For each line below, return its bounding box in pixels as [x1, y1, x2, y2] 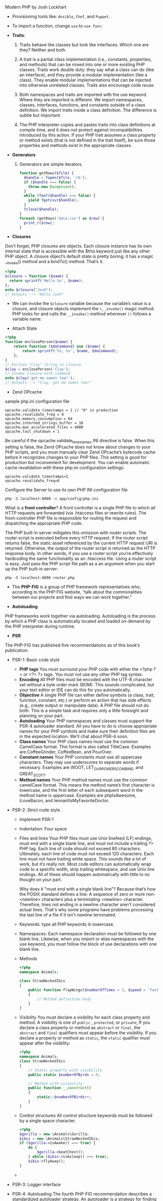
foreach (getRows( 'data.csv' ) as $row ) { [19, 216, 104, 221]
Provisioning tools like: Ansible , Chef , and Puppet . [12, 14, 110, 19]
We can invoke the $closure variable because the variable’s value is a [12, 301, 151, 306]
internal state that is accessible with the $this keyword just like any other [5, 248, 150, 254]
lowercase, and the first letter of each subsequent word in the [19, 788, 143, 793]
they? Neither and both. [19, 47, 67, 53]
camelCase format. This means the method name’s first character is [19, 782, 155, 788]
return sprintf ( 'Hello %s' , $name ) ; [9, 278, 83, 283]
